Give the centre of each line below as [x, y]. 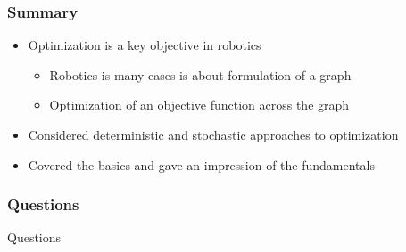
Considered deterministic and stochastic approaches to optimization [213, 134]
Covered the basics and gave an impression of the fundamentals [201, 164]
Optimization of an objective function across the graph [199, 105]
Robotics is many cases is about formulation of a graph [200, 74]
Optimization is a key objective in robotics [145, 45]
